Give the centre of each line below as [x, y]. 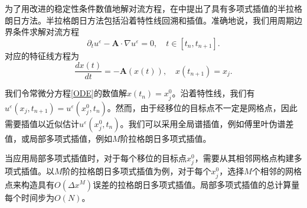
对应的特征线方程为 [42, 55]
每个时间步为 [30, 197]
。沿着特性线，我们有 [213, 93]
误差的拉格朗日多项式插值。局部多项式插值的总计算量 [196, 184]
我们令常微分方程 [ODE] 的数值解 [66, 93]
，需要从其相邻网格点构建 [244, 158]
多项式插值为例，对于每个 [161, 171]
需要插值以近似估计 [42, 123]
